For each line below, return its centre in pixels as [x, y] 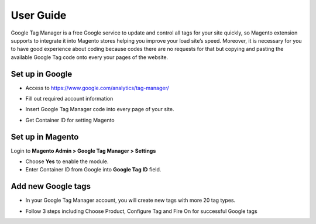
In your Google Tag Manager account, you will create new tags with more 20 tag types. [130, 200]
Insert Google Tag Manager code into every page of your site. [100, 109]
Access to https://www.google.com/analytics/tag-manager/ [97, 88]
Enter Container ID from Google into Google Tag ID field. [93, 170]
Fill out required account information [69, 99]
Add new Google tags [51, 186]
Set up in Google [42, 74]
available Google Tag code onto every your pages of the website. [90, 57]
